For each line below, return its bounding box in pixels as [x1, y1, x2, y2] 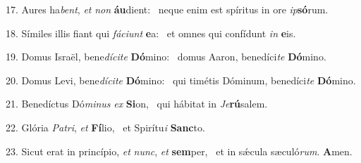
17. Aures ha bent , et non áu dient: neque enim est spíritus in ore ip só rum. [6, 2, 329, 16]
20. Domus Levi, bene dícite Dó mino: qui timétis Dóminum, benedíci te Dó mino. [6, 72, 356, 87]
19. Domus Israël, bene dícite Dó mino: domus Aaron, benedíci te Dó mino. [6, 49, 326, 64]
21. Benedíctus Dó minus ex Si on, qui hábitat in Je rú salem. [6, 96, 268, 111]
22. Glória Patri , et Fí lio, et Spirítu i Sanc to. [6, 119, 205, 134]
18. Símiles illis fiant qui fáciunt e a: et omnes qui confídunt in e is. [6, 25, 296, 40]
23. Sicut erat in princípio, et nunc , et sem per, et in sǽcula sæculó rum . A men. [6, 143, 353, 158]
